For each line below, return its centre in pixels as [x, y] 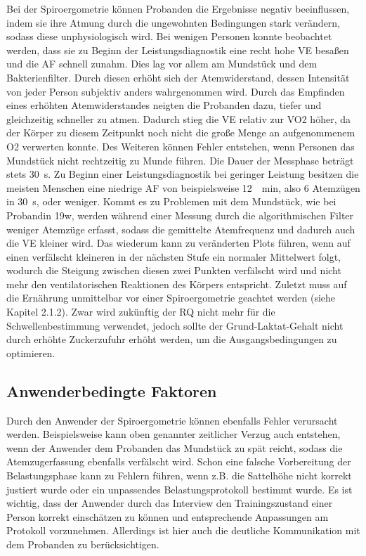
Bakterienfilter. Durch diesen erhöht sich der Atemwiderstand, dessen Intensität [178, 77]
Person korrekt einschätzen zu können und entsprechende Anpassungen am [168, 516]
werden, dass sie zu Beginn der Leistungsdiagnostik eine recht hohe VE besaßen [178, 50]
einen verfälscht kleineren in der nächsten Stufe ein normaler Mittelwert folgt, [174, 256]
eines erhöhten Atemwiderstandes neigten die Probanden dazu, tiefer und [164, 105]
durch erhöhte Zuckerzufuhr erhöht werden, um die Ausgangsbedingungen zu [172, 339]
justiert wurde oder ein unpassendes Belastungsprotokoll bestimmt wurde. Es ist [179, 489]
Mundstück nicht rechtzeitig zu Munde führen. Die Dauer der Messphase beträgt [180, 160]
